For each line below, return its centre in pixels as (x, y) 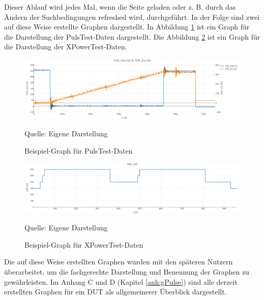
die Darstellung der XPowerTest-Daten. (66, 47)
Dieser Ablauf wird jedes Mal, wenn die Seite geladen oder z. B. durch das (120, 7)
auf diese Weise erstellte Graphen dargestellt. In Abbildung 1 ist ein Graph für (127, 27)
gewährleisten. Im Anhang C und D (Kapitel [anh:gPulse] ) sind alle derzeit (121, 281)
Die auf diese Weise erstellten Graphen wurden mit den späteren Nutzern (119, 262)
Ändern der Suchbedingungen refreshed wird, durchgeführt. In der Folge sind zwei (132, 17)
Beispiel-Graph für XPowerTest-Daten (84, 244)
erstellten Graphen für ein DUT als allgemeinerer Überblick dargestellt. (115, 292)
